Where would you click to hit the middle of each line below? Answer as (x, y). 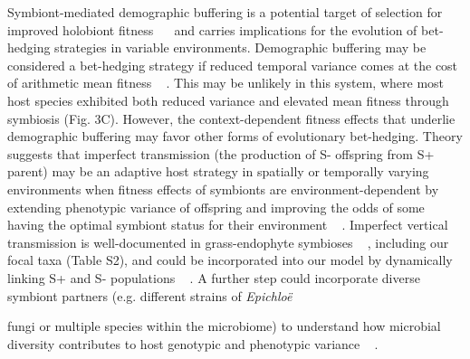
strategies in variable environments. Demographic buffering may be (240, 47)
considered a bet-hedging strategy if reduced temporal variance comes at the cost (233, 65)
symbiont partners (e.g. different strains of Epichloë (150, 295)
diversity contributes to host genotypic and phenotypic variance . (193, 343)
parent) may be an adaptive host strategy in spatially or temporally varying (218, 171)
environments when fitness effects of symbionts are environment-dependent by (223, 189)
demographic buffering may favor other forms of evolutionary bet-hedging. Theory (235, 136)
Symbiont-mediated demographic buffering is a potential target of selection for (225, 12)
